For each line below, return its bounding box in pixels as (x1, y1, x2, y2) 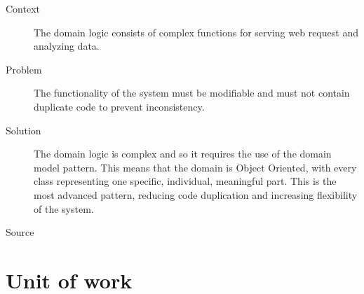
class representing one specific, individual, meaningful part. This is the (34, 174, 337, 188)
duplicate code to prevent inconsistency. (34, 99, 205, 113)
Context (6, 1, 40, 15)
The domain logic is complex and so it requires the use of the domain (34, 146, 332, 161)
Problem (6, 62, 42, 76)
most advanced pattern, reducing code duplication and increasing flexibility (34, 187, 358, 202)
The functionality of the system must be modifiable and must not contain (34, 85, 350, 100)
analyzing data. (34, 38, 100, 53)
